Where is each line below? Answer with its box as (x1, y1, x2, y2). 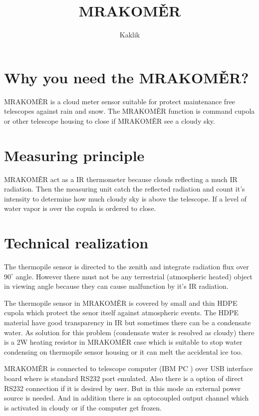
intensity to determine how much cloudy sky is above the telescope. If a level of (4, 193, 247, 204)
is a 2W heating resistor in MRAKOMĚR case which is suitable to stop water (4, 337, 243, 347)
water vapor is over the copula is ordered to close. (4, 203, 156, 213)
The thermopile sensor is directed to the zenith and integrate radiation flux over (4, 261, 249, 272)
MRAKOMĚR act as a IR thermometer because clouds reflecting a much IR (4, 174, 238, 184)
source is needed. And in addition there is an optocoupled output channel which (4, 393, 249, 403)
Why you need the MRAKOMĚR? (4, 67, 249, 87)
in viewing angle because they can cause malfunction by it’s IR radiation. (4, 281, 229, 291)
